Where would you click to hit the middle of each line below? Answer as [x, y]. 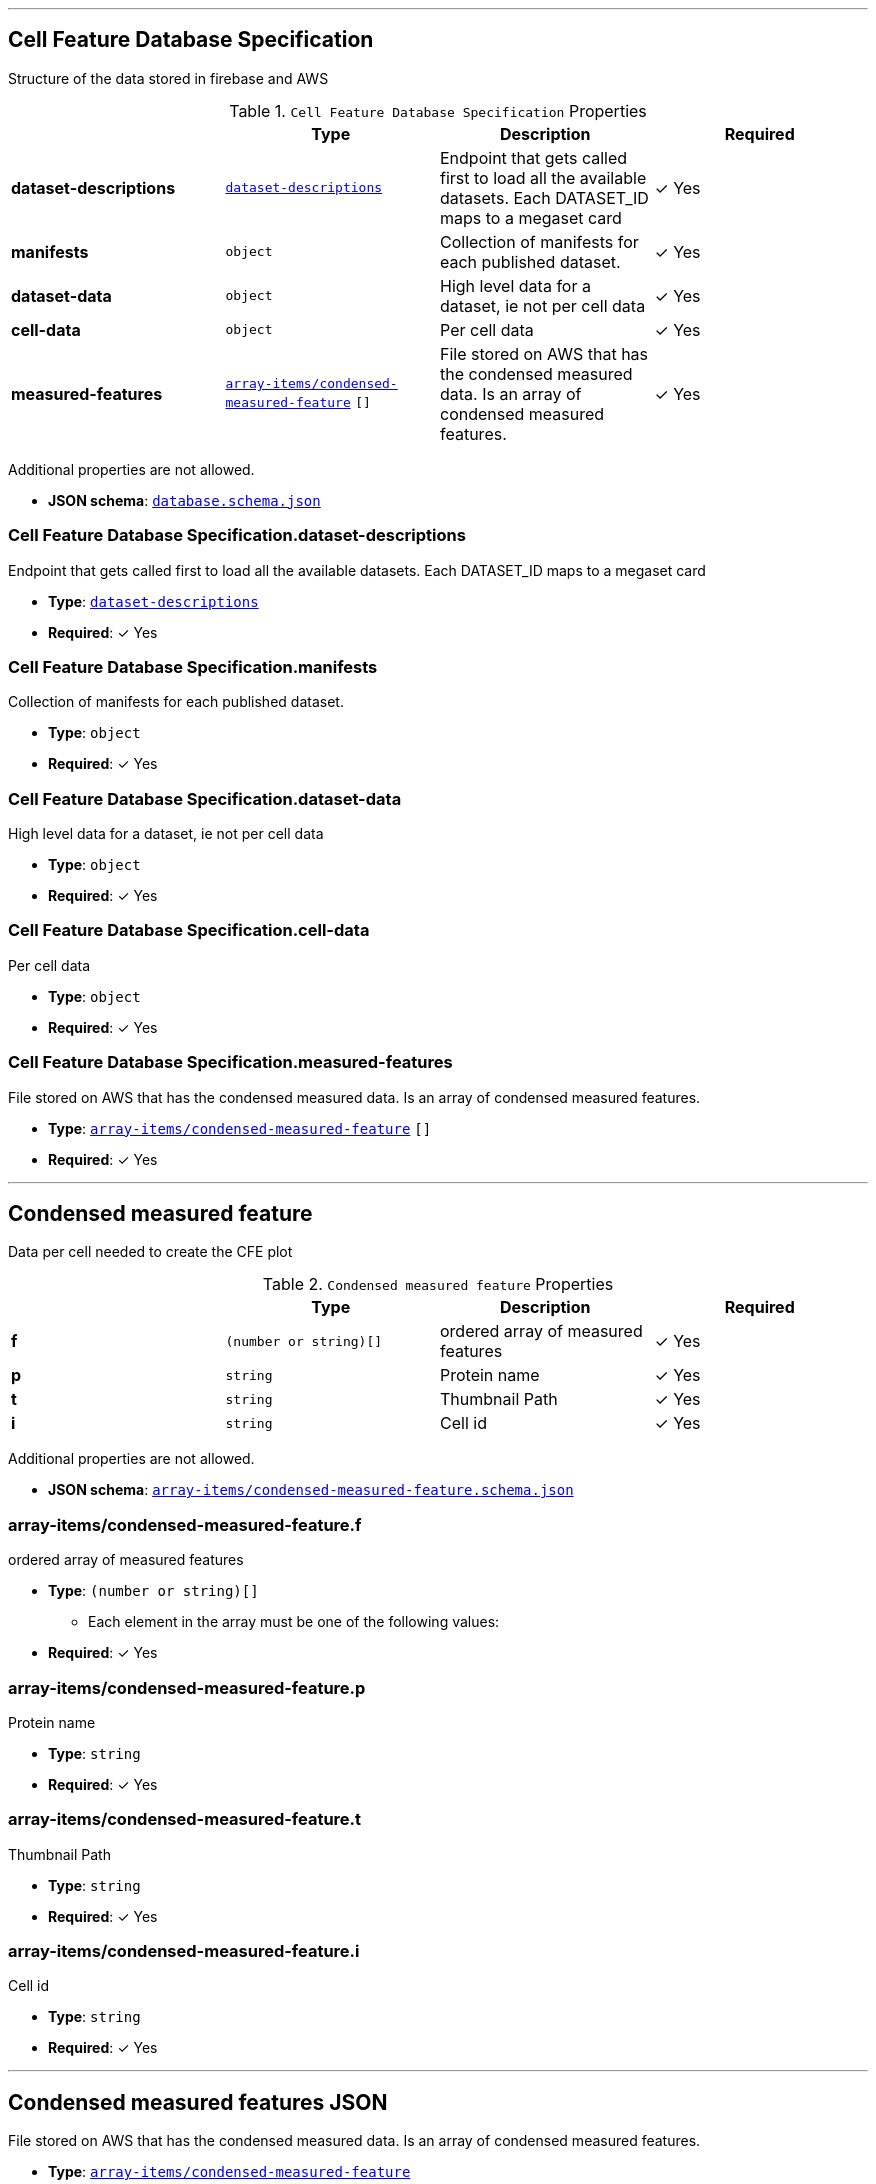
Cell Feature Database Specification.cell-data [189, 930]
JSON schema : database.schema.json [184, 500]
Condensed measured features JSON [198, 2102]
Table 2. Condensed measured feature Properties [438, 1284]
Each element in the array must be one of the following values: [294, 1622]
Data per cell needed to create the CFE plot [150, 1252]
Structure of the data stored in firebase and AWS [168, 78]
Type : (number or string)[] [153, 1591]
